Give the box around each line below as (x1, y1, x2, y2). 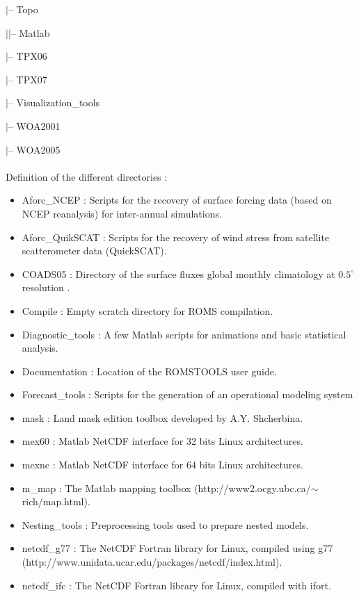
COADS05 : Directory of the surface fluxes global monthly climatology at (22, 266, 335, 281)
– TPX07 (8, 72, 47, 86)
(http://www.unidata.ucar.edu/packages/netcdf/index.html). (22, 555, 282, 569)
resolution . (22, 280, 70, 295)
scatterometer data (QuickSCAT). (22, 243, 167, 258)
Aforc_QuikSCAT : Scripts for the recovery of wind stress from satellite (22, 229, 330, 244)
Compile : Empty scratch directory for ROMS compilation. (22, 303, 273, 318)
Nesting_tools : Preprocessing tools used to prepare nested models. (22, 517, 309, 532)
